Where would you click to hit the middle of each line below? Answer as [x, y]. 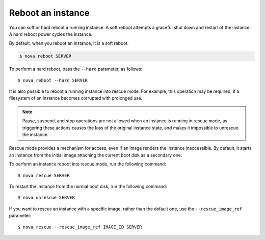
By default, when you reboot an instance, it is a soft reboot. [69, 43]
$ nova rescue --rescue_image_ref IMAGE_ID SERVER [80, 227]
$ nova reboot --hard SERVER [53, 80]
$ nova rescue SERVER [44, 175]
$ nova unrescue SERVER [46, 198]
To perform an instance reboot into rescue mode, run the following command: [88, 164]
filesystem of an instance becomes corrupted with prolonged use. [76, 98]
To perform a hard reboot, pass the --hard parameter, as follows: [76, 69]
